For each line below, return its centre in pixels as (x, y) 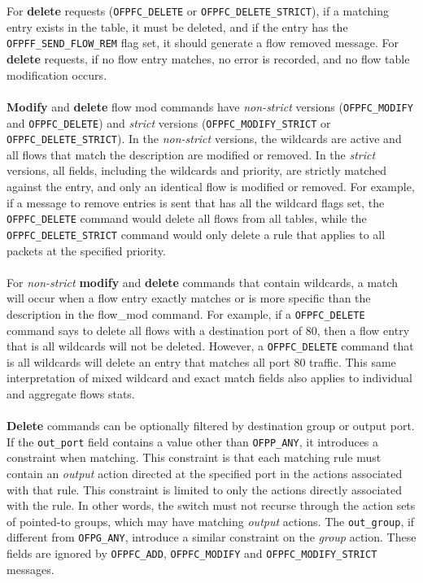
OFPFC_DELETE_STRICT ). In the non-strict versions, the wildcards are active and (204, 139)
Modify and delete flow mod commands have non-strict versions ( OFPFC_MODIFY (210, 106)
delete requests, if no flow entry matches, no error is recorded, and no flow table (208, 59)
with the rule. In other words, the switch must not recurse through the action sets (211, 505)
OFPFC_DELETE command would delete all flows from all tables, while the (187, 218)
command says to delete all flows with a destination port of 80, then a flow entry (208, 330)
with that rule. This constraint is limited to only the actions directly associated (204, 489)
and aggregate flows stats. (71, 394)
